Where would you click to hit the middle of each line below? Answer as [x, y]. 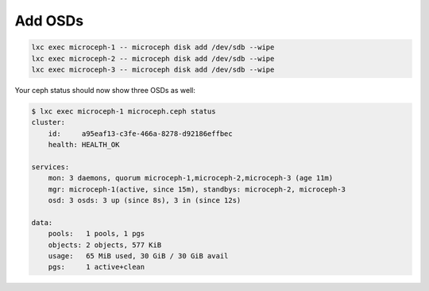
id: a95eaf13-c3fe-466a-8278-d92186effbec [141, 134]
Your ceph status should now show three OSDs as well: [105, 90]
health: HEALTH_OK [84, 145]
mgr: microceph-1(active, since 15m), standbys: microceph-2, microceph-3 [197, 189]
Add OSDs [49, 21]
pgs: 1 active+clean [97, 267]
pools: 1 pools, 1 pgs [97, 234]
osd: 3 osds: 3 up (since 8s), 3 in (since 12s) [145, 200]
